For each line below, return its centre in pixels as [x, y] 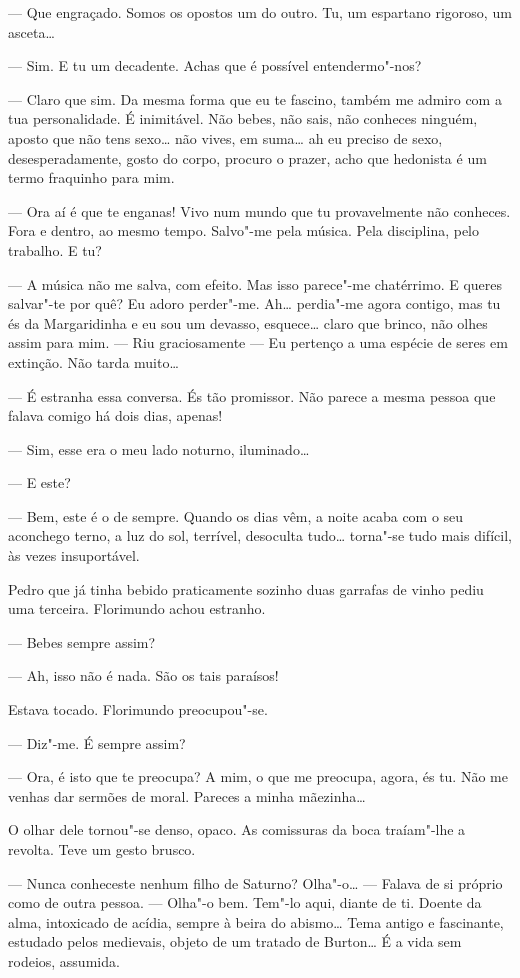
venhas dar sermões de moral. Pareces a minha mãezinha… [187, 795]
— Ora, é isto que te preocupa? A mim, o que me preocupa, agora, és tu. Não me [258, 776]
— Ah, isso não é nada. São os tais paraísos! [143, 675]
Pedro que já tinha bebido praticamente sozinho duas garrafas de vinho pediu [246, 588]
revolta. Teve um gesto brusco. [102, 849]
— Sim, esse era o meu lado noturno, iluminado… [159, 448]
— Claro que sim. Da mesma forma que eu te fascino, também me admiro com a [255, 98]
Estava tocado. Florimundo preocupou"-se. [138, 709]
